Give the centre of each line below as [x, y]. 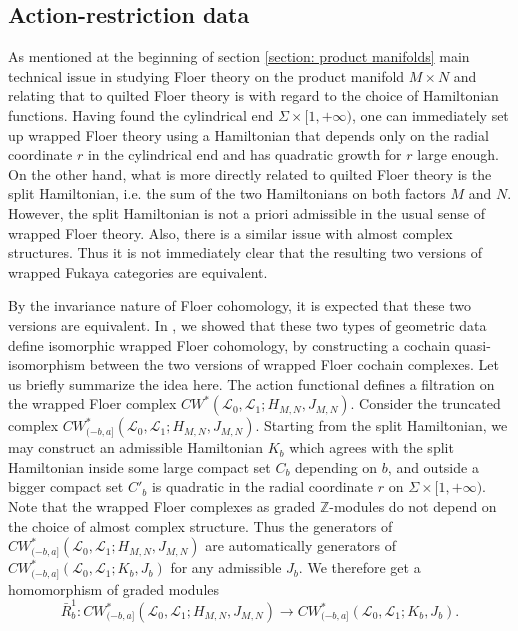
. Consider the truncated [425, 403]
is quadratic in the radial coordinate [262, 486]
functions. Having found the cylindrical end [141, 114]
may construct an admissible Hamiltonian [135, 447]
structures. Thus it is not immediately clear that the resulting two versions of [245, 252]
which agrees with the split [371, 447]
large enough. [458, 154]
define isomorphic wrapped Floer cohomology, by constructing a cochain [229, 344]
